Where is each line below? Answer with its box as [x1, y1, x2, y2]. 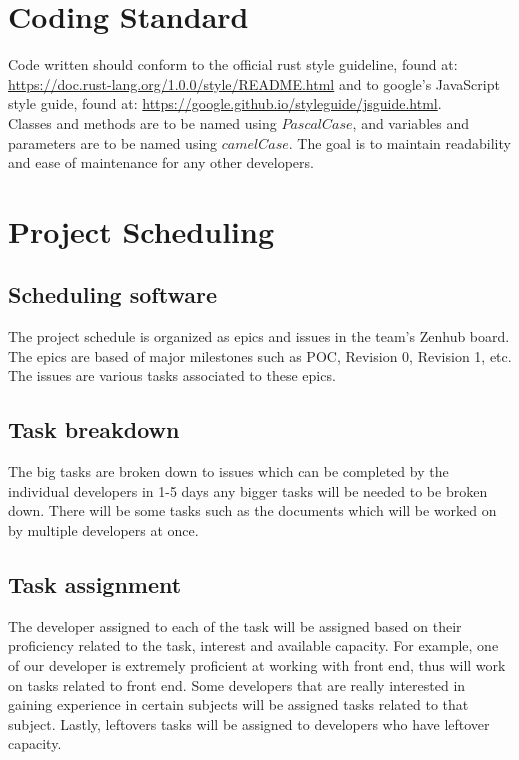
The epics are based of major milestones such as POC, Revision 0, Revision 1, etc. [8, 345, 512, 366]
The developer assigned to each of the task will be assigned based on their [8, 615, 462, 636]
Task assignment [8, 569, 182, 600]
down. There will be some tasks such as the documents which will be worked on [8, 500, 497, 521]
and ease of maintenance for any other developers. [8, 152, 314, 173]
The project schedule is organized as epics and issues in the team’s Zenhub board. [8, 326, 510, 347]
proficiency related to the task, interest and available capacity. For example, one [8, 635, 499, 656]
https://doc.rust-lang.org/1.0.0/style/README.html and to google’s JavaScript [8, 73, 500, 94]
